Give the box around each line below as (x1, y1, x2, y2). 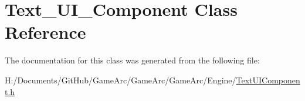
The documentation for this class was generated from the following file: (5, 54, 260, 66)
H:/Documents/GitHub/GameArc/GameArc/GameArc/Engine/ (5, 73, 236, 86)
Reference (5, 20, 86, 44)
